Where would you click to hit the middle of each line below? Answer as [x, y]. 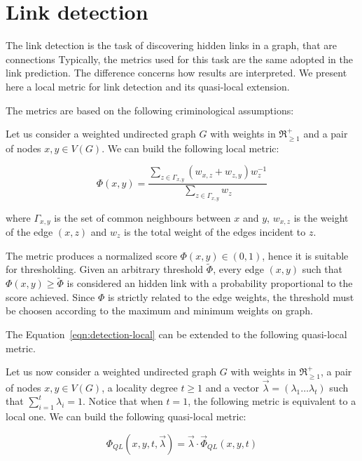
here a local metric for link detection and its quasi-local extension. [148, 86]
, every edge [238, 269]
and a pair [326, 134]
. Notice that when [123, 401]
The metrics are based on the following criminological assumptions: [150, 110]
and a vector [232, 387]
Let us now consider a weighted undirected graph [111, 372]
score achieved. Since [50, 296]
